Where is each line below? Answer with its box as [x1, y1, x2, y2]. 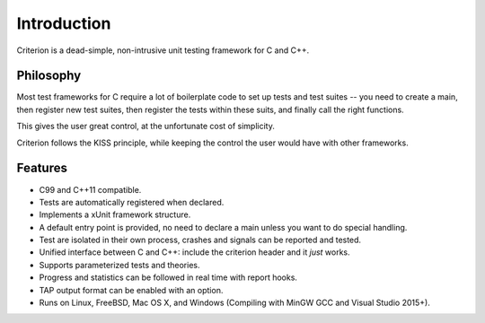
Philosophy [16, 68, 82, 83]
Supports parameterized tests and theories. [39, 259, 200, 270]
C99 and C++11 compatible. [39, 184, 142, 195]
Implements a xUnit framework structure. [39, 209, 191, 220]
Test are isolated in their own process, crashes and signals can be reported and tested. [39, 234, 362, 246]
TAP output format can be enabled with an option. [39, 284, 224, 295]
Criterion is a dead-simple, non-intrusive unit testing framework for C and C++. [16, 45, 310, 56]
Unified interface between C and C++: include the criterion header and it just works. [39, 247, 350, 258]
